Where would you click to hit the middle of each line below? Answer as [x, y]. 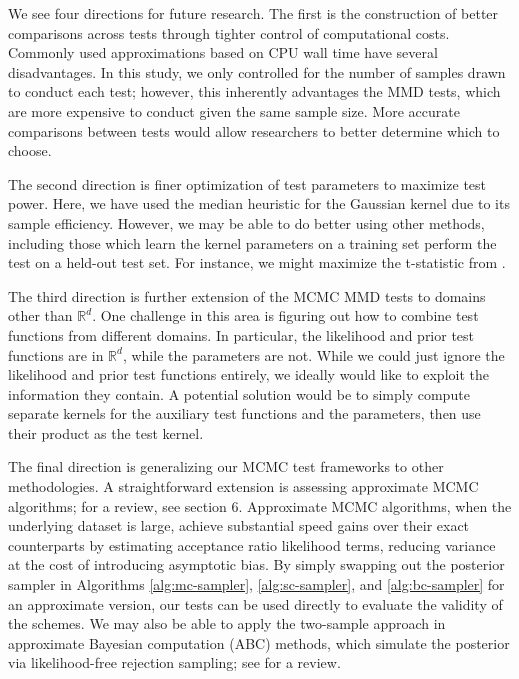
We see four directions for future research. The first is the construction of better [253, 13]
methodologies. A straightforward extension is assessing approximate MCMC [243, 486]
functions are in [56, 354]
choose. [30, 150]
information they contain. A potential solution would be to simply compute [239, 393]
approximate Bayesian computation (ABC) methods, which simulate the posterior [259, 642]
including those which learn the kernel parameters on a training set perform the [252, 242]
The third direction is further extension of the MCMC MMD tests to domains [247, 295]
